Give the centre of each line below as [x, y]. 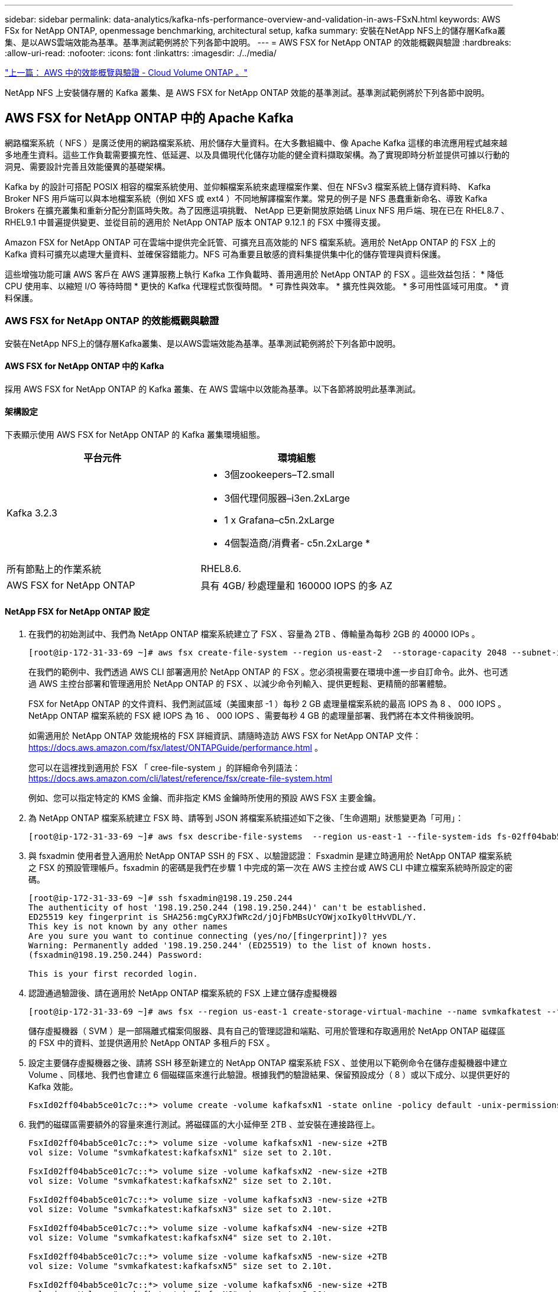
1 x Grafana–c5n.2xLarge [279, 520]
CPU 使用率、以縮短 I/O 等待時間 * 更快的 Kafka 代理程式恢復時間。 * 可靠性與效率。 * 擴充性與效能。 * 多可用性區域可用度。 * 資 [257, 286]
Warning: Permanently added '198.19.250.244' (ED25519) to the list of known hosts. [230, 946]
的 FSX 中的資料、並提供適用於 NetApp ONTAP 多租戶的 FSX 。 [152, 1043]
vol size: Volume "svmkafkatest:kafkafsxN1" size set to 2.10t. [181, 1153]
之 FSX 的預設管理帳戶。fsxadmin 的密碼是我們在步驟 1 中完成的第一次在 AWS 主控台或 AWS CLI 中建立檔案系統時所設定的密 [271, 868]
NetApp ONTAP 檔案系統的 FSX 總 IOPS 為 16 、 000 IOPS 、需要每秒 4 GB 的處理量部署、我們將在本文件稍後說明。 [254, 716]
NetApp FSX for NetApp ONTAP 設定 [77, 611]
